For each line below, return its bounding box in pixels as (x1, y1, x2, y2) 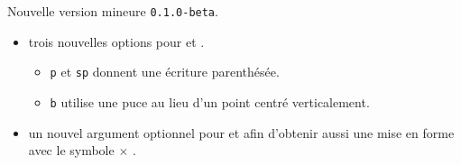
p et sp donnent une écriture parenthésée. (50, 62, 280, 81)
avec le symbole (28, 141, 115, 160)
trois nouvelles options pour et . (28, 32, 205, 50)
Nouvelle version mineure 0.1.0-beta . (7, 2, 218, 20)
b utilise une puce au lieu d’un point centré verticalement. (50, 92, 370, 111)
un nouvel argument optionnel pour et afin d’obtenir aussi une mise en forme (28, 123, 455, 142)
